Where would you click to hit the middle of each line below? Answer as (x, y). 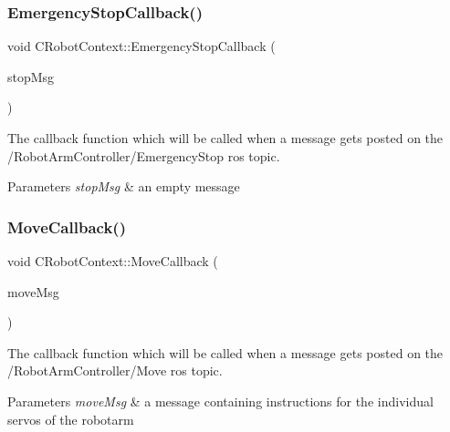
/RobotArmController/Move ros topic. (115, 370)
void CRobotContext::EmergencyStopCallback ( (141, 46)
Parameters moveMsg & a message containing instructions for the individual (220, 401)
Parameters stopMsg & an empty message (124, 186)
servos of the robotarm (71, 419)
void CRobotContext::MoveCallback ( (113, 261)
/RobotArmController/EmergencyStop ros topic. (144, 155)
